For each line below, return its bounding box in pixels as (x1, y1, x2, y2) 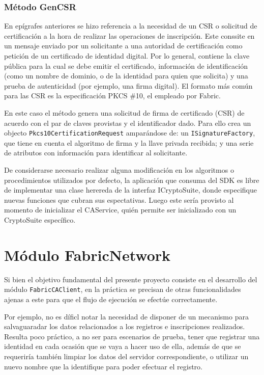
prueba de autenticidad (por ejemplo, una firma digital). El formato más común (4, 80, 253, 91)
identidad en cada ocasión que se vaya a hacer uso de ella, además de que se (4, 341, 241, 352)
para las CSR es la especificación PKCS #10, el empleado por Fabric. (4, 90, 221, 101)
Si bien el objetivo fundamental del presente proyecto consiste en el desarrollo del (4, 274, 257, 284)
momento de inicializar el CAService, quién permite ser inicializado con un (4, 204, 237, 215)
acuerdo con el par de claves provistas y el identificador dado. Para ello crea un (4, 117, 251, 128)
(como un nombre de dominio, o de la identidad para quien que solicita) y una (4, 70, 248, 81)
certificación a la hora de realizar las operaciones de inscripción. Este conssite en (4, 30, 255, 41)
